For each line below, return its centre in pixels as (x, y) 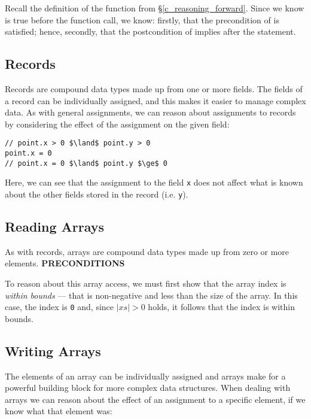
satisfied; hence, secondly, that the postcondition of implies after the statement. (150, 31)
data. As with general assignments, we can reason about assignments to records (150, 112)
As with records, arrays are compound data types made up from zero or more (147, 251)
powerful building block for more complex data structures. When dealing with (148, 388)
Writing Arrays (53, 350)
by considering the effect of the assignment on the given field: (117, 124)
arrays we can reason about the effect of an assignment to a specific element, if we (155, 399)
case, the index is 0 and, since (60, 307)
